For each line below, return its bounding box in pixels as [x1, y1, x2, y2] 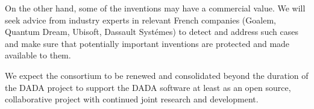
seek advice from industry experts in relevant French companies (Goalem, [5, 13, 276, 26]
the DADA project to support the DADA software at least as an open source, [5, 81, 291, 93]
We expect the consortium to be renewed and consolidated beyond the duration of [5, 69, 309, 81]
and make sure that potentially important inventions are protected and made [5, 37, 290, 49]
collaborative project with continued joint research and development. [5, 93, 259, 105]
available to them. [5, 49, 71, 61]
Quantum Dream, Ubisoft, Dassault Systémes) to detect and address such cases [5, 25, 298, 38]
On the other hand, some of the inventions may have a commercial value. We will [5, 2, 306, 14]
